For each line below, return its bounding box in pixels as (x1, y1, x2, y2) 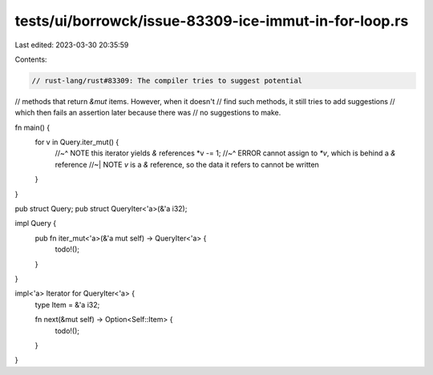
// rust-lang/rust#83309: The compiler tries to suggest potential (31, 76, 303, 85)
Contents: (14, 54, 47, 64)
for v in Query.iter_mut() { (34, 137, 119, 147)
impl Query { (14, 219, 56, 228)
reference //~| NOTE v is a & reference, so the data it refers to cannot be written (55, 159, 320, 169)
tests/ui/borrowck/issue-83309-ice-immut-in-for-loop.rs (14, 12, 409, 30)
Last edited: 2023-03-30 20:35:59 (14, 40, 129, 50)
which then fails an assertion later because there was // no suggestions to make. (14, 108, 281, 118)
